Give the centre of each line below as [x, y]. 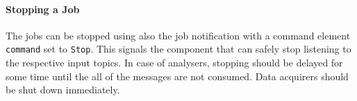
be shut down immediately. [63, 90]
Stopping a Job [43, 9]
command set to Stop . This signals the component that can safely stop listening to [178, 49]
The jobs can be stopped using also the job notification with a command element [178, 35]
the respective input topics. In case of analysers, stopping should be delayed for [174, 63]
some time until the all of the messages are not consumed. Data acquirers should [177, 76]
